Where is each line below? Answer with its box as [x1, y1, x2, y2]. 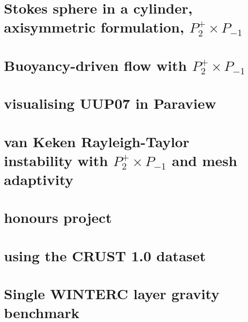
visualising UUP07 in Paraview [4, 93, 216, 113]
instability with [4, 150, 108, 170]
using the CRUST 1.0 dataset [4, 245, 206, 265]
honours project [4, 207, 112, 227]
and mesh [172, 150, 237, 170]
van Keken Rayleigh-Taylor [4, 131, 189, 151]
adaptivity [4, 169, 74, 189]
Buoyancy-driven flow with [4, 55, 187, 75]
